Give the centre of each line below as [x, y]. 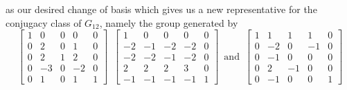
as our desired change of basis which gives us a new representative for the [161, 9]
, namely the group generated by [169, 22]
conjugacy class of [44, 22]
